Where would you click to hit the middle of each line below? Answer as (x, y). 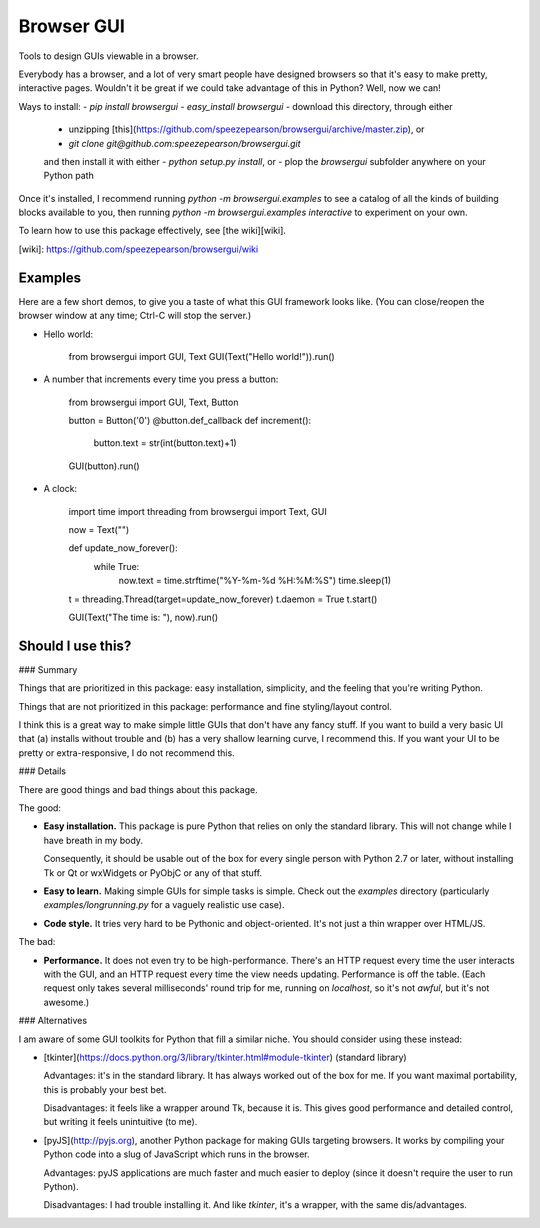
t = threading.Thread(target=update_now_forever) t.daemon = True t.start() (223, 599)
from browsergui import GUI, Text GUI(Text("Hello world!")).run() (201, 356)
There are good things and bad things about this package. (138, 789)
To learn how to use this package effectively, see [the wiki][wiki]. (152, 231)
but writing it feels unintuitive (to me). (120, 1122)
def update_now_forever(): (123, 548)
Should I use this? (75, 645)
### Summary (48, 669)
